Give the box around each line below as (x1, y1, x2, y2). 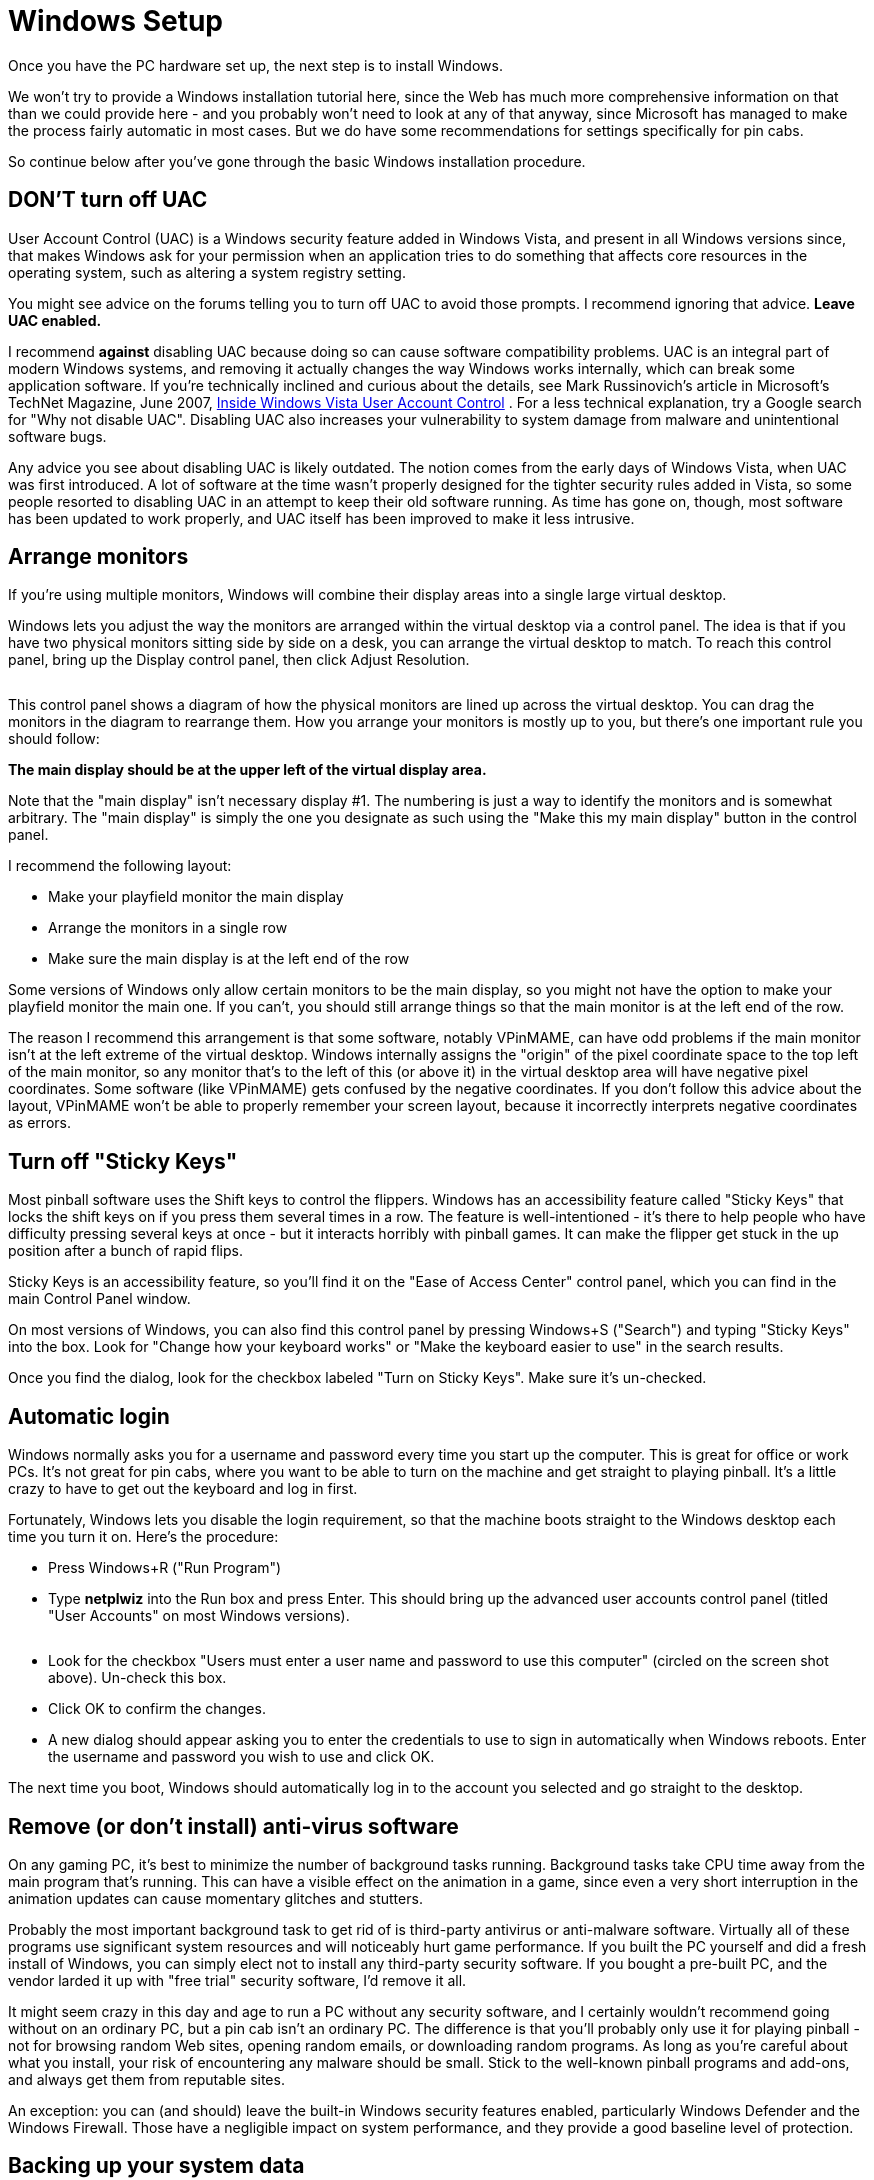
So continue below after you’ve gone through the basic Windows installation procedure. (8, 152, 586, 170)
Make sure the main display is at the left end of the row (48, 950, 410, 968)
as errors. (8, 1114, 71, 1132)
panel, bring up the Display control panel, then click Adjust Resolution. (8, 651, 470, 669)
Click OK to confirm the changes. (48, 1700, 266, 1718)
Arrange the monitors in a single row (48, 919, 288, 937)
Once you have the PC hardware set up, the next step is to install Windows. (8, 56, 503, 74)
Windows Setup (8, 4, 223, 38)
